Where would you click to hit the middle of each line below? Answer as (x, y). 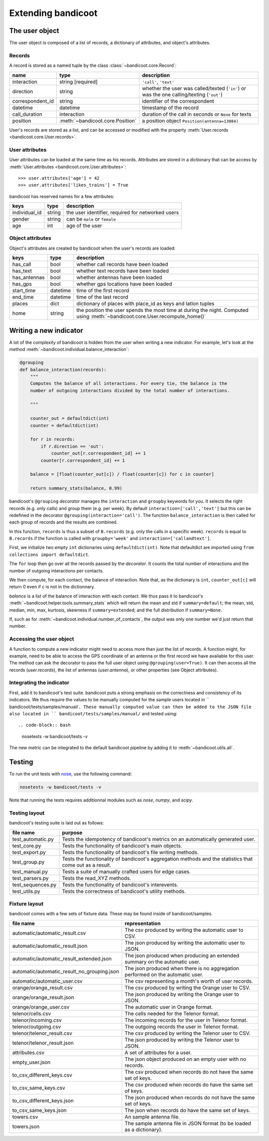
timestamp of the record (170, 107)
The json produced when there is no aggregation (182, 968)
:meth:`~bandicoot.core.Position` (98, 121)
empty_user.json (31, 1062)
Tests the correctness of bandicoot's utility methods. (124, 891)
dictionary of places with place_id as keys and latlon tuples (145, 303)
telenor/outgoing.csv (37, 1027)
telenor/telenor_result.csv (42, 1033)
